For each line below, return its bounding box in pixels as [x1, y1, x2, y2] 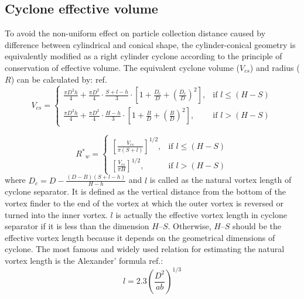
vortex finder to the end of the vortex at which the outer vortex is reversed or [5, 197, 284, 209]
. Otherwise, [168, 220, 211, 232]
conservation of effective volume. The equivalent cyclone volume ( [5, 61, 240, 73]
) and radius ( [250, 61, 300, 73]
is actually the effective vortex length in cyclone [115, 208, 287, 220]
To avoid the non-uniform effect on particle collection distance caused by [5, 27, 266, 39]
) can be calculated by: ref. [11, 73, 107, 85]
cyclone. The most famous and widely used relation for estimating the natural [5, 243, 285, 255]
